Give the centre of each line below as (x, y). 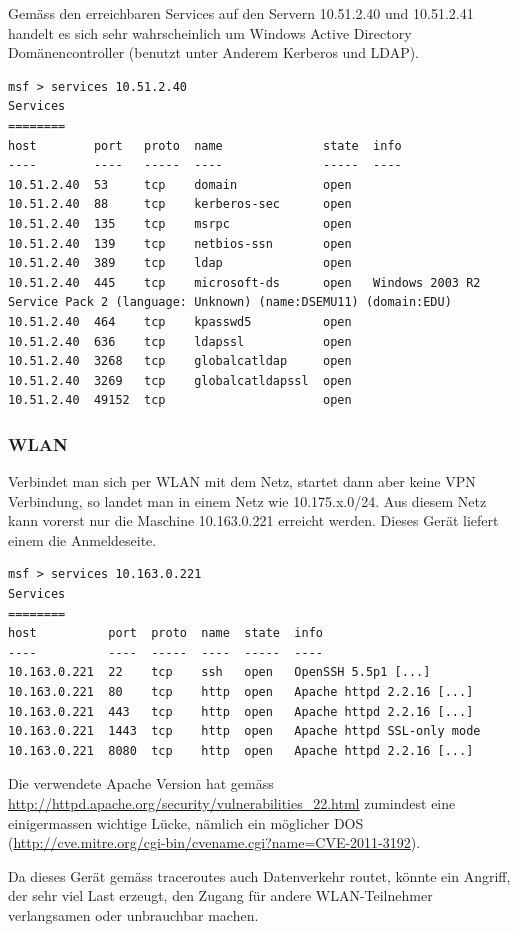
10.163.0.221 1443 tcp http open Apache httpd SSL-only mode (244, 731)
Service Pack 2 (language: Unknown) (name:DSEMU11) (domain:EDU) (230, 302)
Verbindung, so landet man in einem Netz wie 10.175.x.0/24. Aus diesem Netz (247, 500)
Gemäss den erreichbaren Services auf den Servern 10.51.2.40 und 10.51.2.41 (241, 13)
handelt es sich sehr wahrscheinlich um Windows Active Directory (210, 32)
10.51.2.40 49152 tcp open (180, 400)
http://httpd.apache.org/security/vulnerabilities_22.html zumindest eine (232, 803)
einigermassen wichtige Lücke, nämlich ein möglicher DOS (186, 822)
